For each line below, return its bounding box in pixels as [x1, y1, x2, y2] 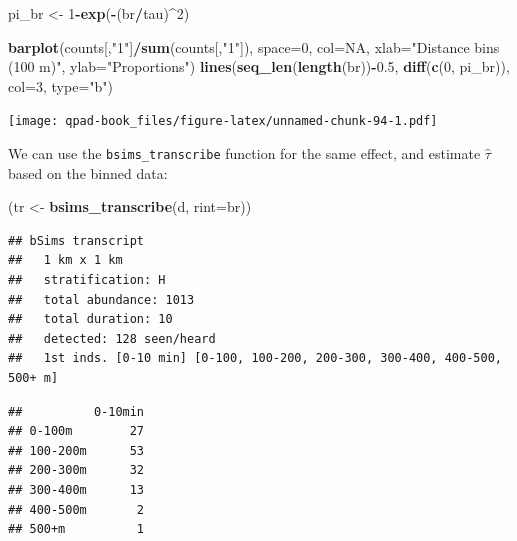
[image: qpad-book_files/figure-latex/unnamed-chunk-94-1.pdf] [8, 114, 438, 129]
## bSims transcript [8, 233, 145, 248]
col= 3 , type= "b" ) [8, 75, 114, 96]
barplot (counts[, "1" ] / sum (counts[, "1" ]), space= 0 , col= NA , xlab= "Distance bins [8, 36, 500, 57]
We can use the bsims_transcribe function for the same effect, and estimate [8, 143, 481, 164]
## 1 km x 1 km [8, 253, 123, 268]
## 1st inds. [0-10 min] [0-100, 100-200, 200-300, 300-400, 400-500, [8, 351, 502, 366]
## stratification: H [8, 273, 166, 288]
